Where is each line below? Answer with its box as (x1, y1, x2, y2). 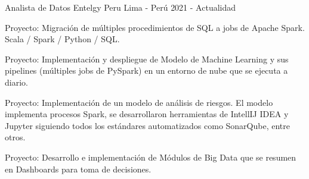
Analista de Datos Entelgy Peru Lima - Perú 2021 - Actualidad (5, 1, 236, 13)
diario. (5, 76, 28, 88)
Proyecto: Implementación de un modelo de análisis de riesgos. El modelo (5, 96, 273, 108)
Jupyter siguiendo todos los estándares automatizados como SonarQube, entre (5, 119, 290, 131)
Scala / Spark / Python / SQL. (5, 33, 120, 45)
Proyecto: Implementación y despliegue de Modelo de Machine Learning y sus (5, 52, 289, 65)
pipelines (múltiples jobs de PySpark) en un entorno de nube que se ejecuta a (5, 64, 288, 77)
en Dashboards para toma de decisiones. (5, 162, 152, 175)
